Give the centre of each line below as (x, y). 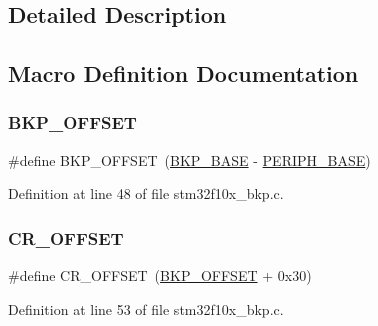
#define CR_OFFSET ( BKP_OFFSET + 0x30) (160, 275)
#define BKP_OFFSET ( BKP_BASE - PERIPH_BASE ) (189, 159)
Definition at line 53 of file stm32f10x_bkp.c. (146, 308)
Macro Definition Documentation (183, 73)
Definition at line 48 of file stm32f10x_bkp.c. (146, 193)
